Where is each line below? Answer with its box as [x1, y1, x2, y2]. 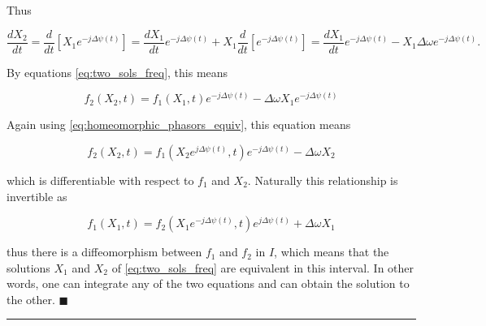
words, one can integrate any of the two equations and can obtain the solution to [7, 275, 410, 292]
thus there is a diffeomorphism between [7, 243, 202, 260]
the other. [7, 290, 55, 307]
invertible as [7, 187, 67, 204]
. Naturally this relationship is [247, 171, 398, 188]
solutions [7, 259, 50, 276]
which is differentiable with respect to [7, 171, 194, 188]
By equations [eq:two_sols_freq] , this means [7, 63, 228, 80]
